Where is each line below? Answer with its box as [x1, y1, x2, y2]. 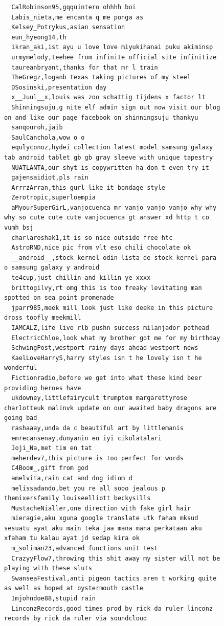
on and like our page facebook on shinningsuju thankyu [4, 114, 198, 121]
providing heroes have [4, 384, 81, 392]
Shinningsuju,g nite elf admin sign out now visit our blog [11, 103, 220, 111]
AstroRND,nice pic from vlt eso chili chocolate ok [11, 244, 191, 252]
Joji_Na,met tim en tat [11, 444, 92, 452]
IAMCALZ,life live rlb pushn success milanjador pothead [11, 324, 209, 331]
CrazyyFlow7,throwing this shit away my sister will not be [11, 554, 220, 562]
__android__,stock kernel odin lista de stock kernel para [11, 254, 217, 261]
